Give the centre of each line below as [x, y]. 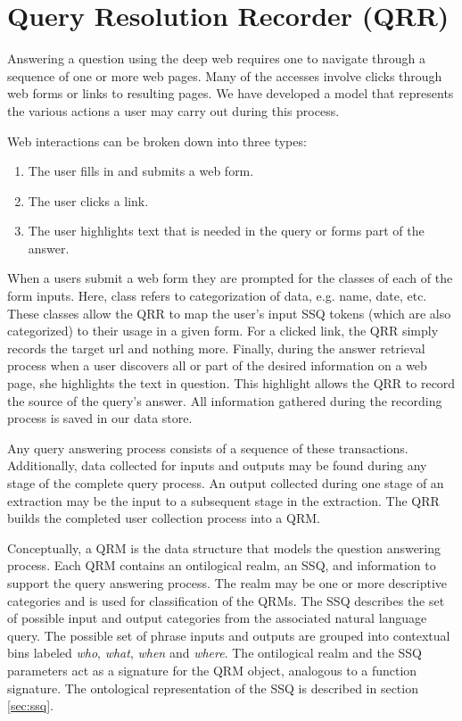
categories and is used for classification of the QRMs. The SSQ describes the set [226, 600]
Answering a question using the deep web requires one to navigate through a [217, 58]
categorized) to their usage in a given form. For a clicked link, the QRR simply [223, 331]
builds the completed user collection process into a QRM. [164, 518]
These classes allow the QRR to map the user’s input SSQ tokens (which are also [229, 313]
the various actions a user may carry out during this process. [173, 110]
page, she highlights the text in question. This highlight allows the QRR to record [231, 383]
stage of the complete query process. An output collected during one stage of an [226, 483]
